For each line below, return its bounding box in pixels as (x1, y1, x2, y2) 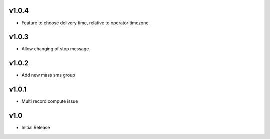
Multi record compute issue (21, 98, 78, 104)
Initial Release (21, 125, 50, 131)
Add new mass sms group (21, 72, 76, 78)
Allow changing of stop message (21, 46, 89, 52)
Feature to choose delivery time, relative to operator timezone (21, 20, 149, 26)
